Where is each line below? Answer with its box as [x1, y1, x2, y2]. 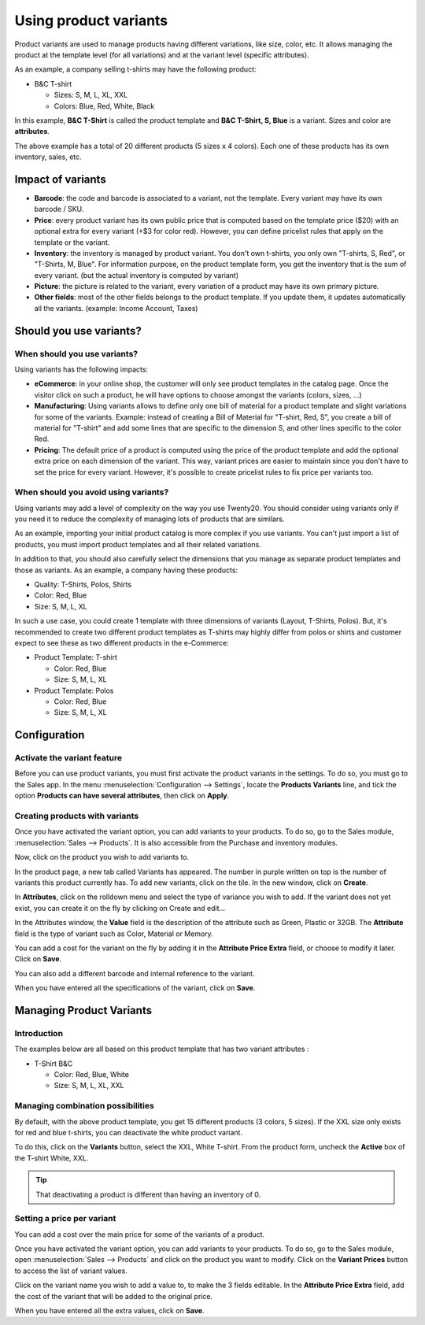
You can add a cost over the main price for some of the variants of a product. [14, 1229, 265, 1239]
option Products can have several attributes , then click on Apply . [14, 791, 230, 801]
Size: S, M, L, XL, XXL [54, 1081, 124, 1090]
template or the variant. [34, 237, 110, 247]
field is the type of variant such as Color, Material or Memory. [14, 929, 214, 938]
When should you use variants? [14, 348, 138, 359]
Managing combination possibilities [14, 1101, 155, 1112]
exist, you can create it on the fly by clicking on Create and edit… [14, 903, 226, 912]
